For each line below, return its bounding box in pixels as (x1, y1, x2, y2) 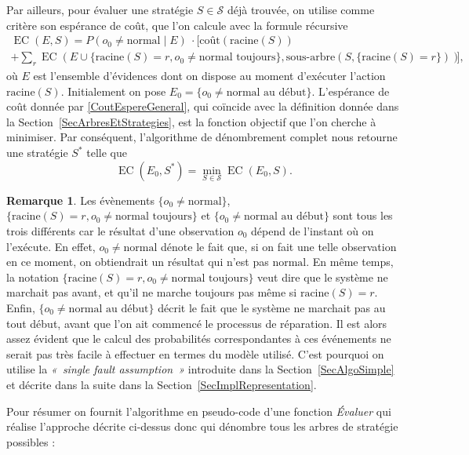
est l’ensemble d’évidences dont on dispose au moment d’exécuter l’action (33, 67, 386, 84)
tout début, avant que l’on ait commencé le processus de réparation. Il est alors (6, 315, 387, 331)
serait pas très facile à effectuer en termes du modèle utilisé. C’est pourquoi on (6, 345, 384, 362)
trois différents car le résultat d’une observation (6, 223, 234, 239)
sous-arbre (285, 52, 336, 64)
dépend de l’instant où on (251, 223, 374, 239)
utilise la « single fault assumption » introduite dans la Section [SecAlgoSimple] (6, 361, 394, 377)
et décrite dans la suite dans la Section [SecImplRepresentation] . (6, 376, 317, 392)
